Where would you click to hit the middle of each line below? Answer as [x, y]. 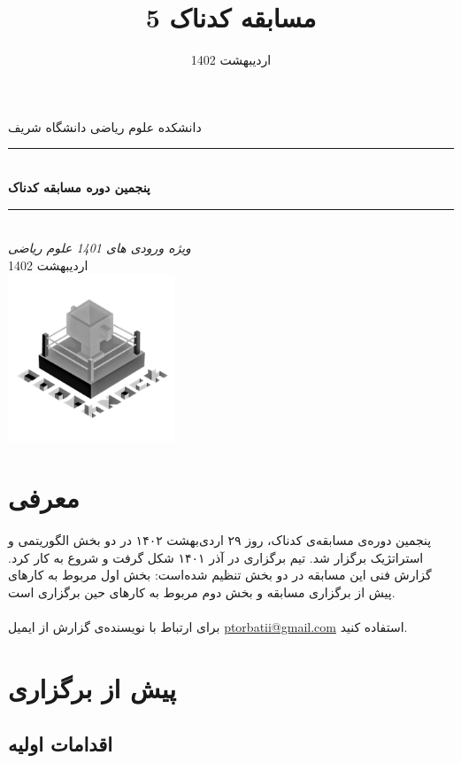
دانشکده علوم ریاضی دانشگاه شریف [105, 126]
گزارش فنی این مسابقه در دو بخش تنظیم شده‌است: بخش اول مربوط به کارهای [220, 575]
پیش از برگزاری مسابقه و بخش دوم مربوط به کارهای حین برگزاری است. [202, 592]
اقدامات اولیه [61, 744]
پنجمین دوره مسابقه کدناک [79, 187]
